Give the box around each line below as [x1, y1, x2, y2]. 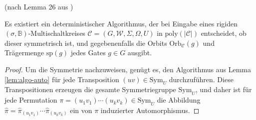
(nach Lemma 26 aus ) [4, 1, 73, 11]
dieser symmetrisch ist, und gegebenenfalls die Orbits [4, 37, 167, 48]
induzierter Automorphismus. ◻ [100, 105, 200, 115]
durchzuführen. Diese [169, 74, 234, 84]
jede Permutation [4, 95, 57, 105]
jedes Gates [70, 47, 106, 58]
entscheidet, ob [201, 28, 247, 38]
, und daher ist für [195, 84, 252, 95]
